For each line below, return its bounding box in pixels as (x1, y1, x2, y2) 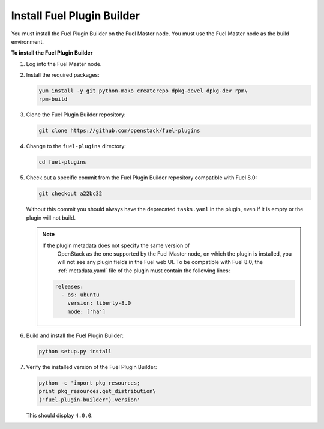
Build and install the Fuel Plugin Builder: (26, 332, 124, 339)
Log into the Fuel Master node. (26, 60, 102, 67)
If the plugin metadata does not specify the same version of (42, 242, 190, 249)
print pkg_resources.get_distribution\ (38, 388, 156, 395)
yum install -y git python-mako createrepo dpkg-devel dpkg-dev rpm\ (38, 88, 248, 94)
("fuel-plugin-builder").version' (38, 396, 140, 403)
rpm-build (38, 96, 68, 103)
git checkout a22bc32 (38, 190, 103, 197)
